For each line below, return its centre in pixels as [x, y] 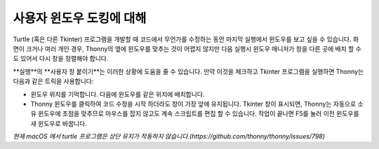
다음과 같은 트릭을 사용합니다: [53, 81]
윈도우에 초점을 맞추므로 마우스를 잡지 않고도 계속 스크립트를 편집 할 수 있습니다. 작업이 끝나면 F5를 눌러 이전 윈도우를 [198, 114]
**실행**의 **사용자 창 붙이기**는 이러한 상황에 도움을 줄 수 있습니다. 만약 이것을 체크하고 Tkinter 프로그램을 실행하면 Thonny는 [188, 71]
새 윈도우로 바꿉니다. [59, 123]
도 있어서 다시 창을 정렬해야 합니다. [61, 59]
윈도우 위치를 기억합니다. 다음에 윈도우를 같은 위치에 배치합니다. [118, 94]
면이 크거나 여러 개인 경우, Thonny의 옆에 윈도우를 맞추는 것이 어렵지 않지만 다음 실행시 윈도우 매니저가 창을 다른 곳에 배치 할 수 [187, 48]
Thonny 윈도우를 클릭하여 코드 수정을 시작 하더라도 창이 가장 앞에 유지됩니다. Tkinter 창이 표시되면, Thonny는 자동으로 [193, 104]
